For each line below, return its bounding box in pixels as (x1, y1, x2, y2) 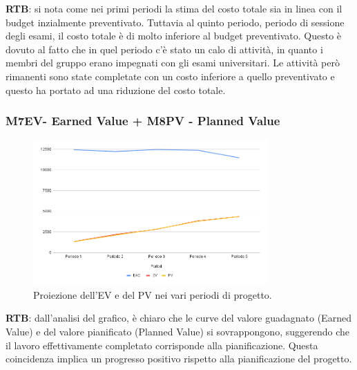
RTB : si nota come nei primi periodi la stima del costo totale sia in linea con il (6, 1, 342, 15)
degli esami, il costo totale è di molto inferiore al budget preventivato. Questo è (6, 28, 342, 43)
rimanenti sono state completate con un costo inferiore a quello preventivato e (6, 68, 335, 83)
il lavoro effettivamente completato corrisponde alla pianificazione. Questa (6, 337, 318, 352)
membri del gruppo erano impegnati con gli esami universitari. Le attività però (6, 55, 340, 70)
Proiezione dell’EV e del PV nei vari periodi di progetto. (33, 287, 272, 302)
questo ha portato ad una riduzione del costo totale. (6, 82, 226, 97)
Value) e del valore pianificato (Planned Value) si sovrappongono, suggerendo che (6, 324, 349, 339)
